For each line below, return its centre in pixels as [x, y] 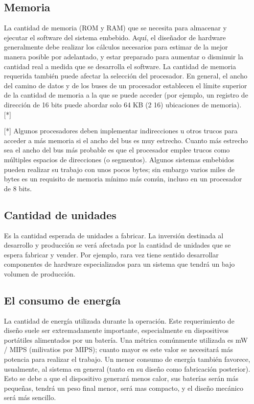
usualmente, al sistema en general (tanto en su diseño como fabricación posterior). [127, 368]
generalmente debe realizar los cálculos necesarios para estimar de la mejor [116, 47]
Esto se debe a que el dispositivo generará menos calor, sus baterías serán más [121, 378]
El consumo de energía [62, 300]
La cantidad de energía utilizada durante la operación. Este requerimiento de [119, 320]
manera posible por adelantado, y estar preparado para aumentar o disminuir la [124, 56]
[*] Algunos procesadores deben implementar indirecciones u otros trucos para [121, 131]
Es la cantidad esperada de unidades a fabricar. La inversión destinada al [114, 235]
